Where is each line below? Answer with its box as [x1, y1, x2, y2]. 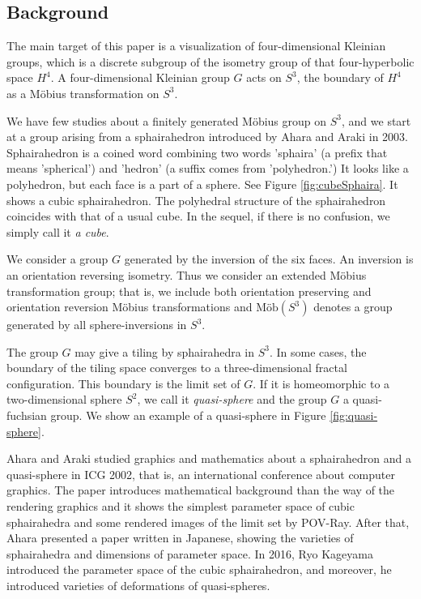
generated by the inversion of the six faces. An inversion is [124, 250, 414, 267]
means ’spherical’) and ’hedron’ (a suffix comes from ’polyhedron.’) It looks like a [6, 160, 409, 177]
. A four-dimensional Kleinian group [50, 69, 230, 86]
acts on [246, 69, 282, 86]
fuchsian [6, 407, 47, 424]
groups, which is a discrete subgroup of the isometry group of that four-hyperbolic [6, 53, 415, 70]
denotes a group [313, 298, 393, 315]
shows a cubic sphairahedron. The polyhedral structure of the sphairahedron [6, 191, 386, 208]
